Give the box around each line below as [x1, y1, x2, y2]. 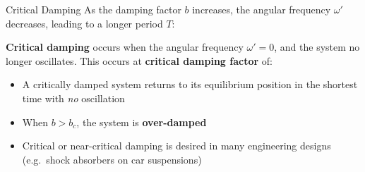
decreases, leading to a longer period [6, 16, 163, 30]
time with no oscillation [22, 90, 125, 105]
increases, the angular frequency [192, 2, 331, 16]
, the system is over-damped [76, 114, 207, 129]
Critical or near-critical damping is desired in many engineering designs [22, 138, 331, 153]
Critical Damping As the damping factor [6, 2, 181, 16]
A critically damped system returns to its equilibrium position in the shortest [22, 77, 358, 92]
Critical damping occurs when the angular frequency [6, 39, 244, 54]
